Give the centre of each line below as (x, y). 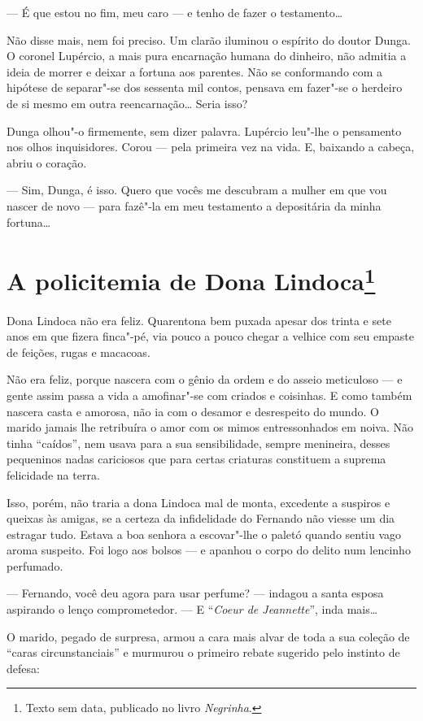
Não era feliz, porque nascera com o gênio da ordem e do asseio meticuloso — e (205, 379)
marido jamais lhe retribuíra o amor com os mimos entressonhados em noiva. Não (210, 427)
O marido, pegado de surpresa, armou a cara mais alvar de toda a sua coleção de (208, 636)
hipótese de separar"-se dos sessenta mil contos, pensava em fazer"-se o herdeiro (205, 87)
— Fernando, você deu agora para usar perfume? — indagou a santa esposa (195, 593)
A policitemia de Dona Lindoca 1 (191, 279)
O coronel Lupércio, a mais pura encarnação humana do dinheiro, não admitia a (207, 56)
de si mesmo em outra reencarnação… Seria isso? (127, 103)
